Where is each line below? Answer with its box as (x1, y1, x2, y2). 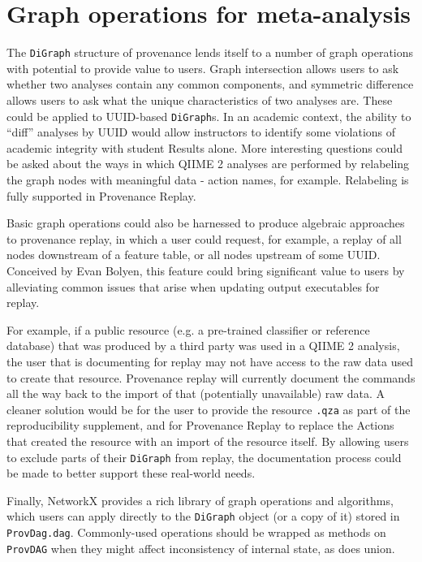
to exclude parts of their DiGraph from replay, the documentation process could (6, 448, 402, 465)
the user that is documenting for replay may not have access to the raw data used (6, 352, 413, 370)
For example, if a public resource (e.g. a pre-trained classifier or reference (6, 321, 370, 338)
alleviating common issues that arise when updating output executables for (6, 278, 380, 295)
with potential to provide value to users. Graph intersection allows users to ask (6, 59, 399, 76)
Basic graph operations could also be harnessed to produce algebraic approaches (6, 214, 405, 231)
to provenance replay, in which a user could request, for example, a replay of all (6, 230, 402, 247)
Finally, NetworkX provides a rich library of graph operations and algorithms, (6, 491, 394, 508)
